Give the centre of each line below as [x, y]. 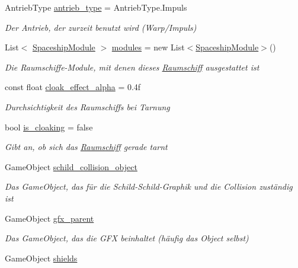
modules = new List [148, 47]
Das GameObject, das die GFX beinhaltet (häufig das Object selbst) [127, 238]
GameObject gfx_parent [49, 218]
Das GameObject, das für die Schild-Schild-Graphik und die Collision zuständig [149, 186]
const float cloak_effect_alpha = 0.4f [73, 87]
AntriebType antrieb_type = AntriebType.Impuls [96, 7]
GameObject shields [41, 258]
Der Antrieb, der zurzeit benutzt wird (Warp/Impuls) [101, 27]
